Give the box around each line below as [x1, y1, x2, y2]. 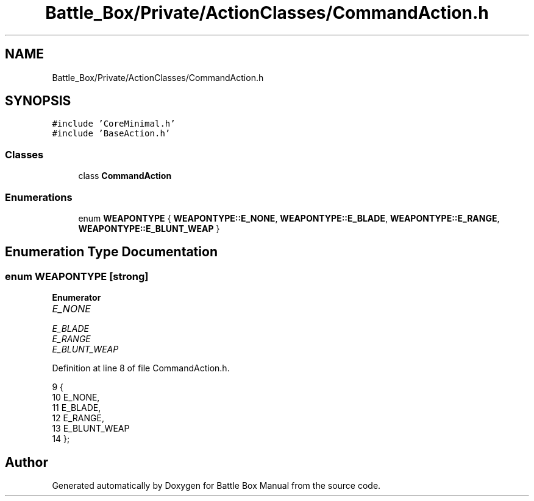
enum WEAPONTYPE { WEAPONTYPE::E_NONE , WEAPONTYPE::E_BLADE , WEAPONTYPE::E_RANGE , [78, 212, 500, 223]
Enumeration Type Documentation [5, 244, 218, 260]
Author [5, 454, 48, 470]
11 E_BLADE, [52, 402, 101, 413]
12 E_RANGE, [52, 413, 104, 424]
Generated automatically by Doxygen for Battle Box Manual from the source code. [52, 480, 381, 491]
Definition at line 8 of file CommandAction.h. [52, 363, 230, 374]
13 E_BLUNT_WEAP [52, 423, 130, 434]
